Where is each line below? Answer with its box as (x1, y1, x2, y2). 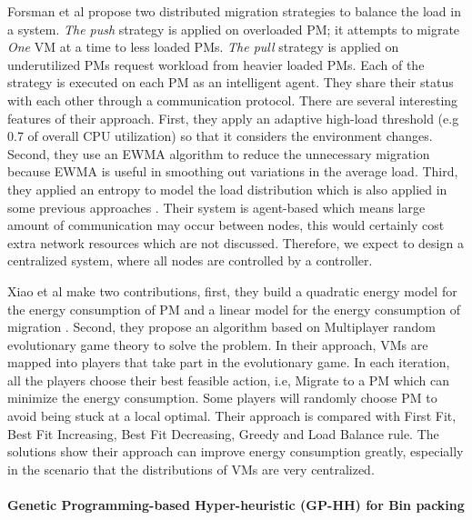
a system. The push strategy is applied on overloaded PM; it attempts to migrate (7, 19, 460, 38)
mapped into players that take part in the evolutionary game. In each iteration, (7, 353, 450, 372)
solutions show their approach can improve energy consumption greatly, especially (7, 442, 464, 461)
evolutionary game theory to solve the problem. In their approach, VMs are (7, 335, 428, 354)
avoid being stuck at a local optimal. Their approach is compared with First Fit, (7, 406, 457, 425)
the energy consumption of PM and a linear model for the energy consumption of (7, 299, 460, 318)
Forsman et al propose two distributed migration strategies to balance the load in (7, 2, 461, 20)
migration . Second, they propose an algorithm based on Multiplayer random (7, 317, 436, 336)
